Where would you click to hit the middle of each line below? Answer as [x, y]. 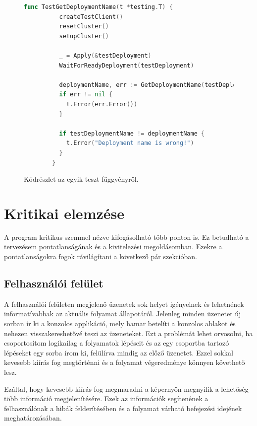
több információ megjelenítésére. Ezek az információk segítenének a [106, 398]
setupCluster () [84, 36]
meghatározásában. [33, 418]
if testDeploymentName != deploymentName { [132, 133]
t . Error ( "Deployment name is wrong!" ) [130, 143]
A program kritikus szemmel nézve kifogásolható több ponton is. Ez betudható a [127, 237]
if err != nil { [86, 95]
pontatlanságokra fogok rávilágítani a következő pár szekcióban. [101, 256]
